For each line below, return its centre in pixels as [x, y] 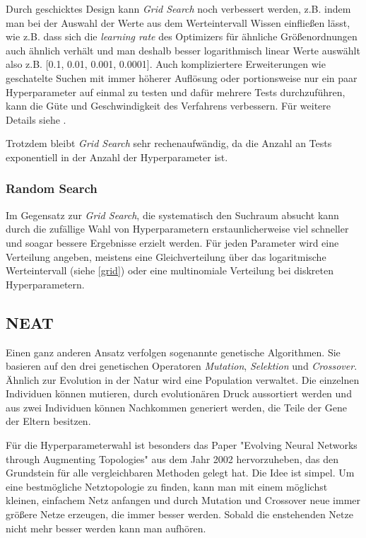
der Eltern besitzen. [48, 421]
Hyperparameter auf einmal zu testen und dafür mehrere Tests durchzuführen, [176, 92]
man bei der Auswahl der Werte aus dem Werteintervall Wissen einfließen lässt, [178, 22]
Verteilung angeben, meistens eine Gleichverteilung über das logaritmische [166, 256]
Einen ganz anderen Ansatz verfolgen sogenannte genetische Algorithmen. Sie [173, 352]
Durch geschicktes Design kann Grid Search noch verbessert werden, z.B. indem [178, 8]
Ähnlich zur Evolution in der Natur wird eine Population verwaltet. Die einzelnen [183, 379]
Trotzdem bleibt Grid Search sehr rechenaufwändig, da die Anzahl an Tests [169, 143]
